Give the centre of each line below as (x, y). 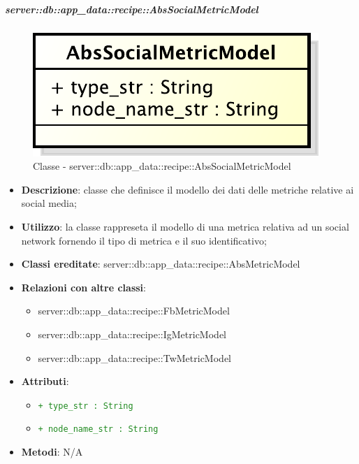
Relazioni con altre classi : (83, 287)
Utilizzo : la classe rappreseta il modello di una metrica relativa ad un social (185, 226)
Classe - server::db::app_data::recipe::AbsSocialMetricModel (162, 166)
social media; (49, 203)
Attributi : (45, 381)
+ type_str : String (86, 406)
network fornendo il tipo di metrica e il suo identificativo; (144, 240)
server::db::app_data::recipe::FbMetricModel (134, 311)
